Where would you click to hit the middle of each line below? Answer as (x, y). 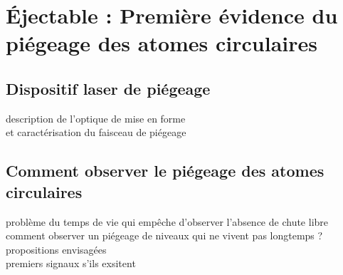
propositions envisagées (56, 249)
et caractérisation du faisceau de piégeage (96, 132)
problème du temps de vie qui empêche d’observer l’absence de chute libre (167, 221)
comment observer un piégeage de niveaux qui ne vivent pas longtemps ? (164, 235)
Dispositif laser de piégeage (108, 88)
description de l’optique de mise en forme (96, 118)
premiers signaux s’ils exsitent (71, 263)
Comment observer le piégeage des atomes (165, 171)
